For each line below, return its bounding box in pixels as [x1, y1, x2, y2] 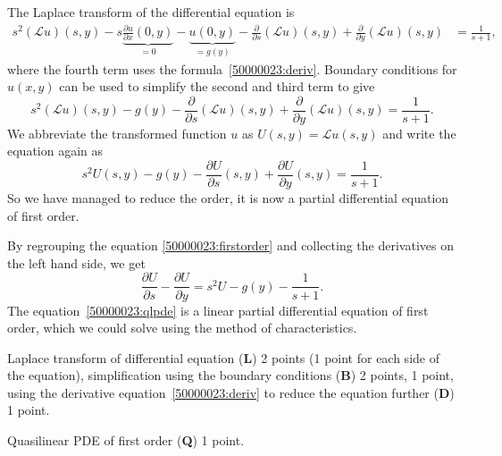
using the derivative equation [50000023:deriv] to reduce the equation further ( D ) [7, 383, 455, 401]
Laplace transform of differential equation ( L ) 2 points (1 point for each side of [7, 348, 439, 367]
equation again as [7, 141, 104, 160]
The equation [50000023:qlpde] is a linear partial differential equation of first [7, 300, 429, 319]
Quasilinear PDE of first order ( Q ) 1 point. [7, 431, 245, 450]
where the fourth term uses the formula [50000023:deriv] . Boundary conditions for [7, 59, 457, 78]
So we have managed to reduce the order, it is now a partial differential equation [7, 189, 449, 207]
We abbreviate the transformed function [7, 123, 227, 142]
